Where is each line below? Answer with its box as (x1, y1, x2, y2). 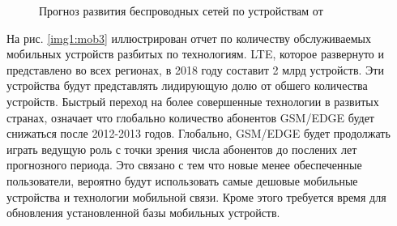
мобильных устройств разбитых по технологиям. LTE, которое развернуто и (6, 45, 384, 62)
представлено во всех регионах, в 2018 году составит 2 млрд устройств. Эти (6, 61, 384, 78)
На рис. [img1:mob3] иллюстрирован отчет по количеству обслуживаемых (6, 29, 371, 46)
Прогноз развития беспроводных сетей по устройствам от (39, 2, 323, 19)
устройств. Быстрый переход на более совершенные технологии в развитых (6, 92, 379, 109)
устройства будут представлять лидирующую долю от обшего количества (6, 77, 368, 94)
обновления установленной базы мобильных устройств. (6, 204, 280, 221)
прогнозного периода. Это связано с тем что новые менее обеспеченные (6, 156, 362, 173)
